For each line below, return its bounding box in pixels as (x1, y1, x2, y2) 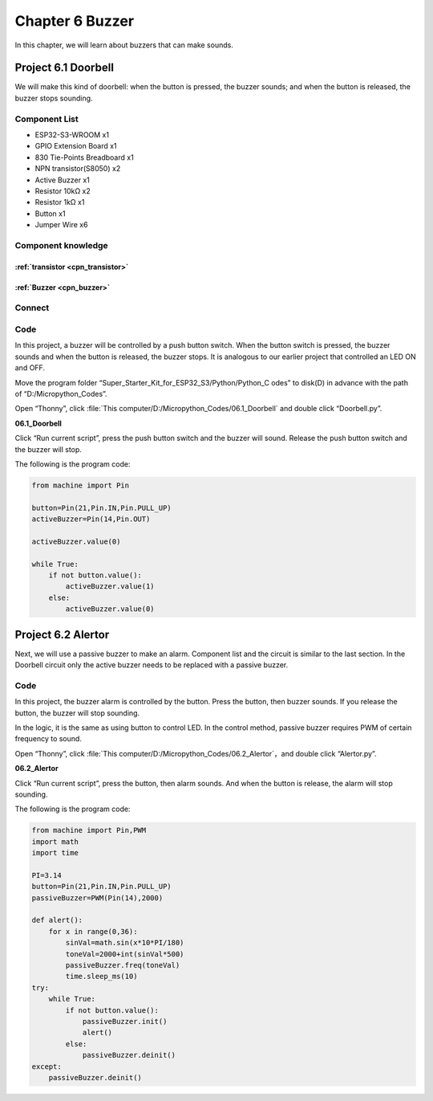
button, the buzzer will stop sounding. (14, 707, 140, 718)
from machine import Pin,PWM (31, 826, 147, 835)
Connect (14, 302, 50, 313)
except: (31, 1062, 62, 1071)
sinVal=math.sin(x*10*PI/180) (65, 938, 184, 948)
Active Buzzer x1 (34, 175, 90, 185)
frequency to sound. (14, 734, 82, 744)
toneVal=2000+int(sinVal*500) (65, 949, 184, 959)
